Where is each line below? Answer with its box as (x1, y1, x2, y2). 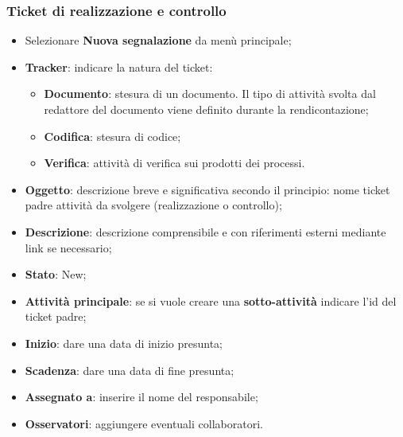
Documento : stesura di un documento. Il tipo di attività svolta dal (44, 85, 376, 102)
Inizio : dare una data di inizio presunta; (25, 334, 223, 351)
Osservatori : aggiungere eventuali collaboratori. (25, 415, 263, 431)
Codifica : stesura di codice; (44, 127, 181, 144)
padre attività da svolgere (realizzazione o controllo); (25, 197, 282, 213)
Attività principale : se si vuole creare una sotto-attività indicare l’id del (25, 292, 397, 309)
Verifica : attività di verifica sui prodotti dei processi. (44, 154, 305, 171)
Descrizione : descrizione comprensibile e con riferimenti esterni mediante (25, 223, 386, 240)
